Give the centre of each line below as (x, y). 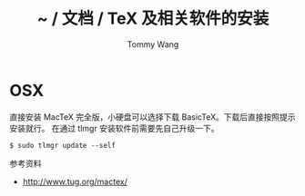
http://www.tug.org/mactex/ (75, 181)
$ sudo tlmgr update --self (63, 145)
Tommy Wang (153, 44)
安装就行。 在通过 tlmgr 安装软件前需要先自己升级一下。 (114, 128)
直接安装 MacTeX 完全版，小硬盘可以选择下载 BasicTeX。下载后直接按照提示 (152, 117)
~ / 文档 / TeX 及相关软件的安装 (153, 19)
